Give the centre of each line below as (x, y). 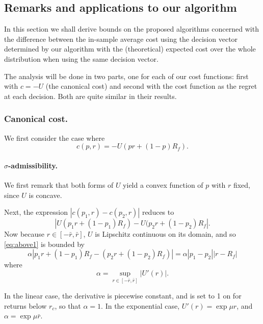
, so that (68, 305)
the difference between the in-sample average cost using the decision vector (121, 39)
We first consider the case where (55, 138)
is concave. (45, 195)
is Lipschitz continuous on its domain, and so (165, 234)
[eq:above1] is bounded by (45, 244)
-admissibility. (33, 165)
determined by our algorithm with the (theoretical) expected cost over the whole (130, 49)
